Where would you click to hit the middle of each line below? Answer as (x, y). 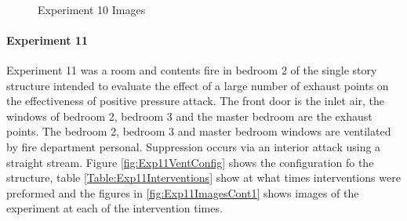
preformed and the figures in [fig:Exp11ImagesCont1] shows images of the (183, 192)
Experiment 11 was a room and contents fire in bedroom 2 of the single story (192, 69)
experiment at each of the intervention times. (114, 208)
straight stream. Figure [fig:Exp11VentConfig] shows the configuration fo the (190, 162)
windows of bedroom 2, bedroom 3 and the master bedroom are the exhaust (189, 116)
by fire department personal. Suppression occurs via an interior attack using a (194, 146)
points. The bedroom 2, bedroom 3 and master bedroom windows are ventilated (199, 131)
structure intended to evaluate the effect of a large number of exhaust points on (198, 85)
